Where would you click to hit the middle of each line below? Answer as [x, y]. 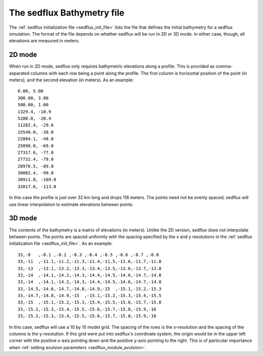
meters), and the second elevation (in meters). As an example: [71, 80]
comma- [224, 66]
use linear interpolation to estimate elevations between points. [71, 204]
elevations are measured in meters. [44, 41]
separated [19, 73]
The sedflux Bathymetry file [67, 13]
